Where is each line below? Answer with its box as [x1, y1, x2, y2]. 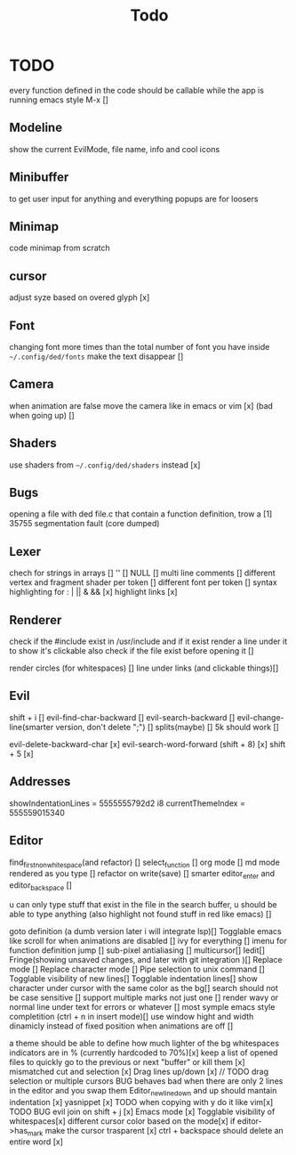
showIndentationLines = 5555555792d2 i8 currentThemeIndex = [9, 798, 246, 809]
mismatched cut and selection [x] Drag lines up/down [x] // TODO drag [9, 1066, 269, 1077]
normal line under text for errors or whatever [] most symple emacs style [9, 1001, 276, 1012]
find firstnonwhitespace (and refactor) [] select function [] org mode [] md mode [9, 857, 280, 869]
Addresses [9, 774, 71, 789]
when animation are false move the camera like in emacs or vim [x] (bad [9, 400, 274, 411]
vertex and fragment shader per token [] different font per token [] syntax [9, 577, 277, 588]
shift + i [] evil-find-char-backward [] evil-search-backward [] [9, 712, 236, 722]
